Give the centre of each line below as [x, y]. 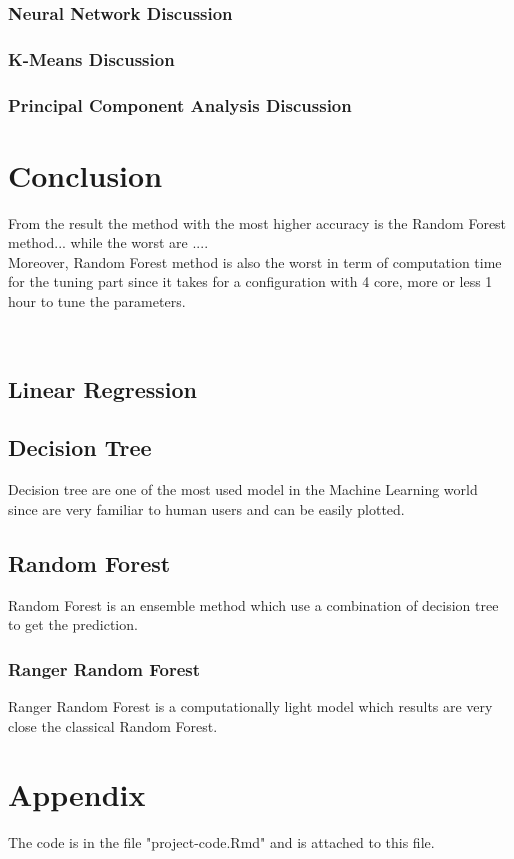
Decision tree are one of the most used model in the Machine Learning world [243, 489]
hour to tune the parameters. [97, 301]
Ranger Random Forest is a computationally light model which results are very [250, 706]
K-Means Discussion [91, 58]
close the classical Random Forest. [113, 725]
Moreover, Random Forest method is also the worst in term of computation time [255, 261]
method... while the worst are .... [108, 242]
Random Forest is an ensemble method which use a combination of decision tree [253, 604]
